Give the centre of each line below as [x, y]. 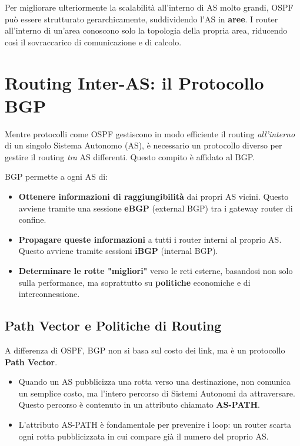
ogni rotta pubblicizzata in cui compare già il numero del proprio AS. [144, 436]
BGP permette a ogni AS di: [56, 176]
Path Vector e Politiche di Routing [113, 326]
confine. [32, 219]
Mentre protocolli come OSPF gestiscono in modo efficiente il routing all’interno [150, 133]
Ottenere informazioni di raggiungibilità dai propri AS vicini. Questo [154, 196]
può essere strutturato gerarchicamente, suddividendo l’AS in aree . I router [141, 19]
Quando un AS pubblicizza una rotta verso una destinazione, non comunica [155, 381]
